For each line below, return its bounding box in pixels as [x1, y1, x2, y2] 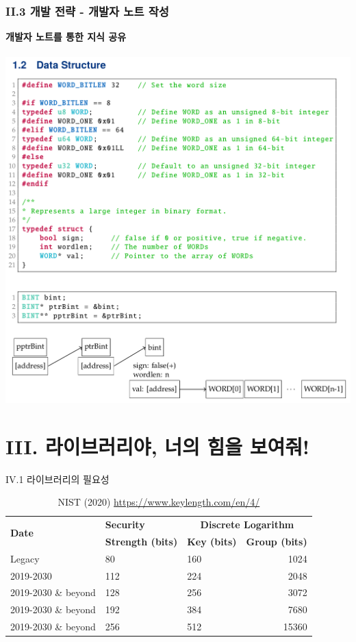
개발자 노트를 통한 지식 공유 [5, 29, 127, 44]
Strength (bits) [105, 534, 178, 548]
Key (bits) [187, 534, 237, 548]
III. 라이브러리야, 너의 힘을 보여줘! [5, 432, 309, 460]
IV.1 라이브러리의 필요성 [5, 471, 110, 486]
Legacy [10, 551, 40, 565]
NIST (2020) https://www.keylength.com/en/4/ [58, 495, 260, 509]
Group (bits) [246, 534, 307, 548]
